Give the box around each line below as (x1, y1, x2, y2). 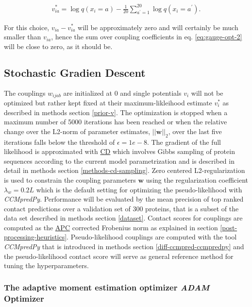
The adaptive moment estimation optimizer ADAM (4, 281, 210, 293)
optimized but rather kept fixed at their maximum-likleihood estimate (4, 97, 212, 107)
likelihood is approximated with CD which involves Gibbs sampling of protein (4, 146, 235, 156)
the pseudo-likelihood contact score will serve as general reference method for (4, 251, 234, 261)
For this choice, (4, 22, 50, 32)
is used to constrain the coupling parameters (4, 174, 136, 185)
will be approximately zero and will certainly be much (78, 22, 238, 32)
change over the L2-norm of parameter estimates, (4, 126, 151, 136)
